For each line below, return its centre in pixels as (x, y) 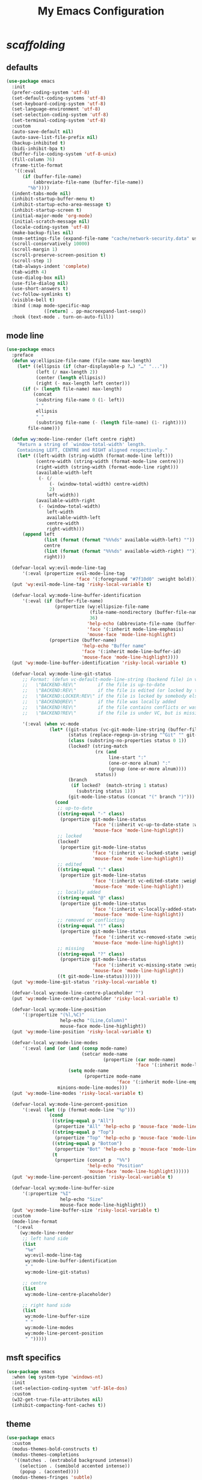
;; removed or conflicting (91, 920)
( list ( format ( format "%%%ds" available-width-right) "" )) (121, 551)
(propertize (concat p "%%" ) (92, 1160)
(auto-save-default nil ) (43, 132)
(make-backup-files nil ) (43, 233)
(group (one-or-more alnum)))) (148, 769)
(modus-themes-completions (45, 1455)
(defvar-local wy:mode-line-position (59, 1009)
